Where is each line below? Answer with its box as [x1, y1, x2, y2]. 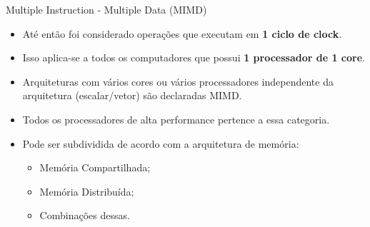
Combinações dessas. [39, 208, 130, 223]
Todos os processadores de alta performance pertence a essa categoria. [22, 111, 330, 126]
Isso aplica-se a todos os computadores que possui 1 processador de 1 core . [22, 50, 365, 65]
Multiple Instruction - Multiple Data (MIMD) [6, 2, 207, 16]
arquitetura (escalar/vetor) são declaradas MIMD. [22, 88, 242, 103]
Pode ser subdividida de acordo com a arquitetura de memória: [22, 136, 299, 151]
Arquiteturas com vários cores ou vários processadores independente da [22, 74, 334, 89]
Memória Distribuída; [39, 183, 134, 198]
